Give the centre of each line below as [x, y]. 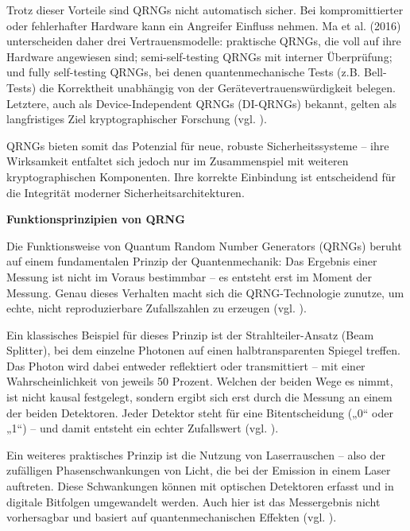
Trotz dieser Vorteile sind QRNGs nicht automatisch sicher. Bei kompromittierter [205, 10]
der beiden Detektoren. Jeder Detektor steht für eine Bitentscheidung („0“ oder [200, 412]
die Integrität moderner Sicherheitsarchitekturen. [126, 192]
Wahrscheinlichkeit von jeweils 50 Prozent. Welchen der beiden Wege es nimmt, [200, 381]
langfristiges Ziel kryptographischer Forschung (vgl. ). [137, 119]
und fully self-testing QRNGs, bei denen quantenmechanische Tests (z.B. [184, 72]
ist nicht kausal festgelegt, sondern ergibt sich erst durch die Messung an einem [199, 397]
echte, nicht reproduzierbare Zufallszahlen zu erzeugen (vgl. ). [157, 308]
